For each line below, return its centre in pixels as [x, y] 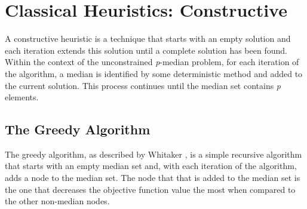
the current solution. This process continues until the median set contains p [143, 85]
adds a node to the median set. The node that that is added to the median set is [153, 178]
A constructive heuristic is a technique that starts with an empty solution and [148, 39]
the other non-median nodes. [57, 201]
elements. [22, 97]
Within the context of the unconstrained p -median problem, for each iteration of [152, 62]
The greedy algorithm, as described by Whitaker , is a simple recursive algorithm [153, 154]
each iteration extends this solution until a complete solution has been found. [146, 50]
